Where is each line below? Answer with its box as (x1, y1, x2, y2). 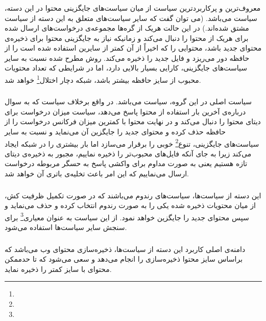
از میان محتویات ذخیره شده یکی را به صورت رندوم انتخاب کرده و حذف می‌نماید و (5, 200, 256, 211)
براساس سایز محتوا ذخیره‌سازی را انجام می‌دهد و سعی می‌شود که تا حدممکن (5, 254, 243, 264)
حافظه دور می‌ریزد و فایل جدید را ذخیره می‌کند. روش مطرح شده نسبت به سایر (5, 52, 250, 63)
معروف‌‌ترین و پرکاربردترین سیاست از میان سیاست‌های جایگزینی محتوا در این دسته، (5, 2, 261, 13)
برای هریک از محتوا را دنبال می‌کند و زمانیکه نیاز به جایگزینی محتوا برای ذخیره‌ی (5, 32, 249, 43)
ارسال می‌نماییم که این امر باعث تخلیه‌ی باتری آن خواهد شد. (5, 168, 189, 179)
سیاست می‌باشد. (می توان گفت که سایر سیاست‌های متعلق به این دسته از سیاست (5, 12, 257, 23)
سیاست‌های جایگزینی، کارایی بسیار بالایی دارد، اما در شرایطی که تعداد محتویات (5, 62, 247, 73)
